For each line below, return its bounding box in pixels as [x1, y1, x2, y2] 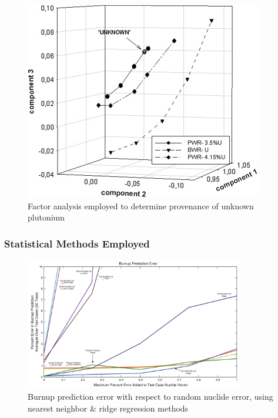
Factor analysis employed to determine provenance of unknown [28, 199, 254, 212]
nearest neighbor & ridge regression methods [28, 402, 189, 414]
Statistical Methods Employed [4, 236, 150, 250]
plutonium [28, 211, 65, 223]
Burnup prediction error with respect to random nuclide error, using [28, 390, 273, 402]
